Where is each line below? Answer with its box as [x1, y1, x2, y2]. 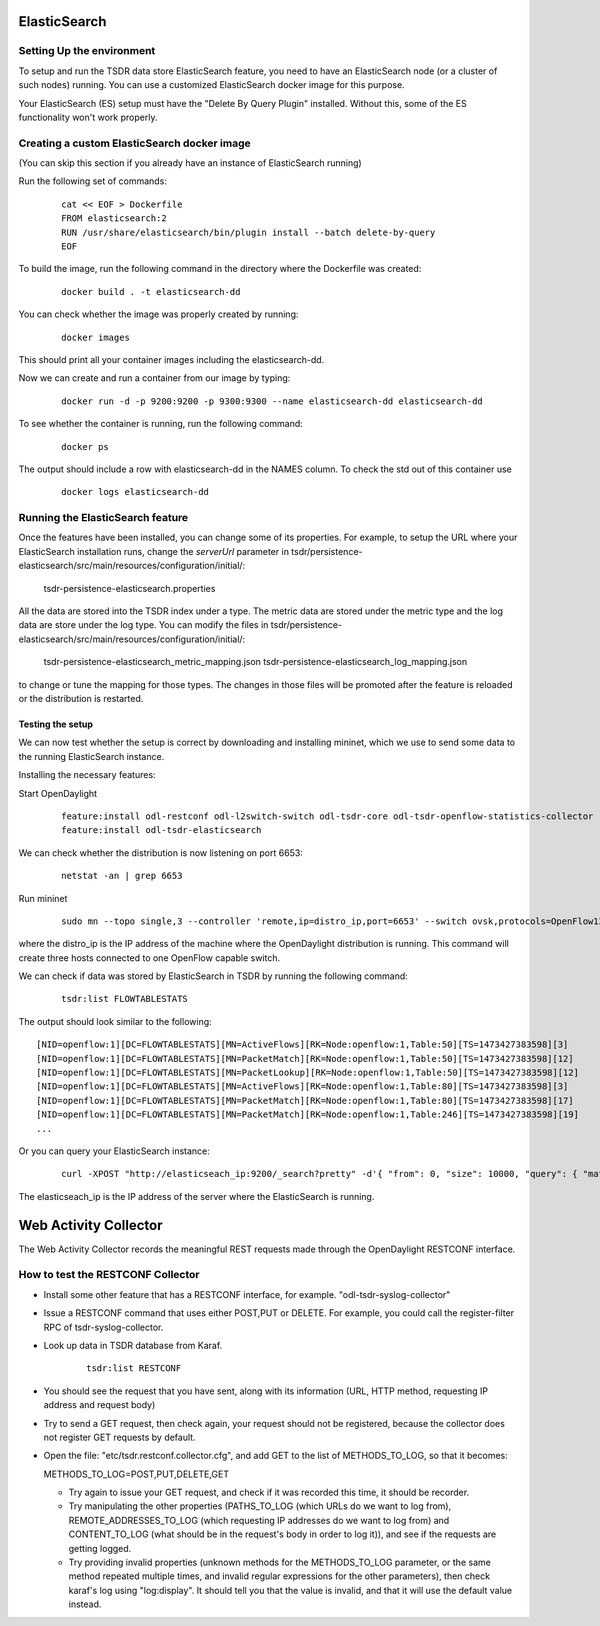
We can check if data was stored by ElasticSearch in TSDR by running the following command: [18, 970, 409, 982]
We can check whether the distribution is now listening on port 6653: [18, 846, 304, 859]
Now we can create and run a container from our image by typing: [18, 372, 291, 384]
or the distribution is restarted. [18, 692, 144, 704]
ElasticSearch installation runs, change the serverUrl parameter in [18, 545, 290, 557]
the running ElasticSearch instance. [18, 750, 165, 762]
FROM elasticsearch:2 [61, 213, 167, 224]
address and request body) [43, 1399, 156, 1411]
